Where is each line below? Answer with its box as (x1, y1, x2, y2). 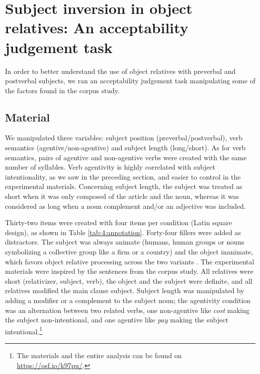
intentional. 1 (5, 324, 43, 336)
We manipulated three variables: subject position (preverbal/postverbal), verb (5, 132, 243, 143)
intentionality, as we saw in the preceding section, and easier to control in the (5, 171, 241, 182)
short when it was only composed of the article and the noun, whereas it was (5, 191, 239, 201)
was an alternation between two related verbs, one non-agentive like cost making (5, 305, 250, 315)
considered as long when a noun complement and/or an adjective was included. (5, 200, 246, 211)
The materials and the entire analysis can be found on (16, 350, 182, 361)
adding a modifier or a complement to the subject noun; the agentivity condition (5, 295, 251, 305)
